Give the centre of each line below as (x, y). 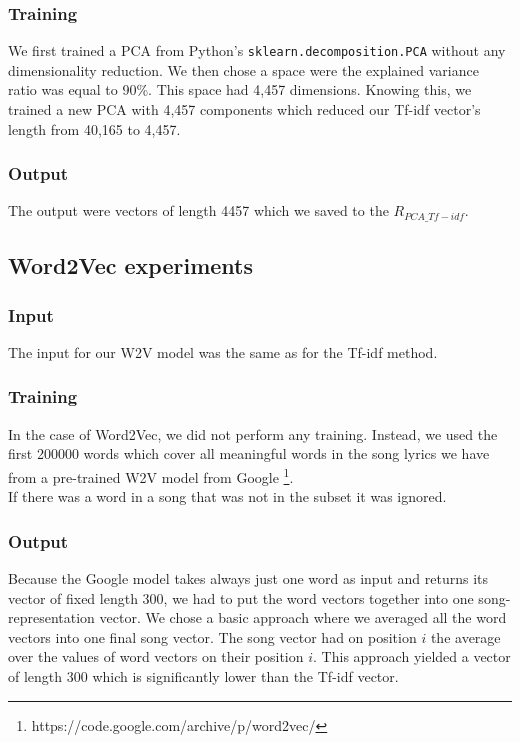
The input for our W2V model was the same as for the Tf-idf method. (223, 351)
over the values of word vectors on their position (156, 656)
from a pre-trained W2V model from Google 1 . (151, 475)
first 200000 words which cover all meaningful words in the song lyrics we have (249, 453)
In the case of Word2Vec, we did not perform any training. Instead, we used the (253, 433)
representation (51, 617)
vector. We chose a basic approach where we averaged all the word (303, 617)
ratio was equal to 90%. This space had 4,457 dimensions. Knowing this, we (240, 89)
